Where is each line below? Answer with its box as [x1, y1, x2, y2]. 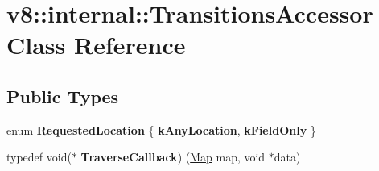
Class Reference [6, 28, 186, 61]
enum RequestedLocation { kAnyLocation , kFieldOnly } [6, 121, 316, 138]
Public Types [6, 83, 119, 108]
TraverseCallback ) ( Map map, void [80, 148, 266, 165]
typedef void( [6, 148, 72, 165]
